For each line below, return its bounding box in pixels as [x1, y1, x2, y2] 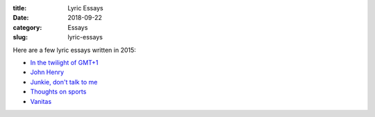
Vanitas [30, 97, 52, 105]
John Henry [30, 68, 65, 76]
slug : [12, 33, 28, 42]
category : [12, 23, 42, 31]
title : [12, 4, 27, 12]
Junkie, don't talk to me [30, 78, 98, 86]
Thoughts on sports [30, 87, 87, 96]
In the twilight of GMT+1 [30, 58, 99, 66]
